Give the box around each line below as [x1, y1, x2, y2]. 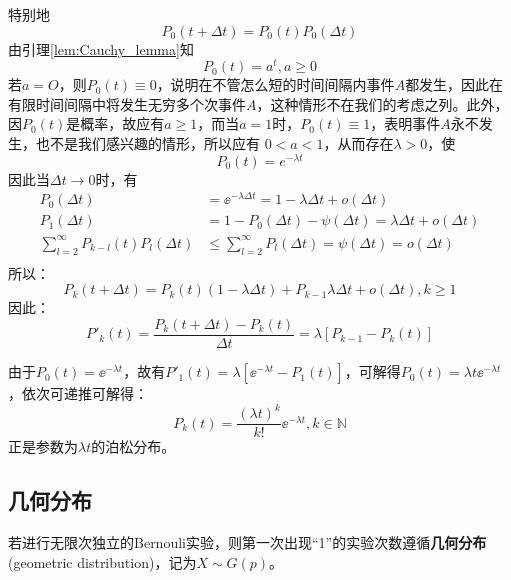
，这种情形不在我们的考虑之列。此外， [256, 93, 509, 114]
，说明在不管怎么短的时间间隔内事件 [156, 74, 395, 95]
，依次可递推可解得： [8, 383, 148, 404]
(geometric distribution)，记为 [8, 551, 197, 572]
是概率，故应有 [66, 113, 165, 134]
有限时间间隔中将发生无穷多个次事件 [8, 93, 246, 114]
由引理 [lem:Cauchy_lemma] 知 [8, 38, 194, 59]
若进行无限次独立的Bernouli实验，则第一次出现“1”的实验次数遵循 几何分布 [8, 532, 487, 553]
